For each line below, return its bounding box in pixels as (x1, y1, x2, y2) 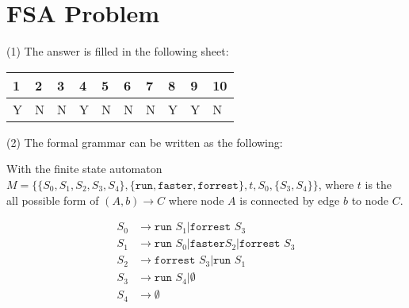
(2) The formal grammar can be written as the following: (6, 133, 283, 150)
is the (365, 175, 392, 192)
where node (168, 191, 224, 208)
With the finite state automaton (6, 160, 162, 177)
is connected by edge (239, 191, 340, 208)
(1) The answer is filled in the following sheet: (6, 43, 229, 60)
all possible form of (6, 191, 99, 208)
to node (351, 191, 388, 208)
